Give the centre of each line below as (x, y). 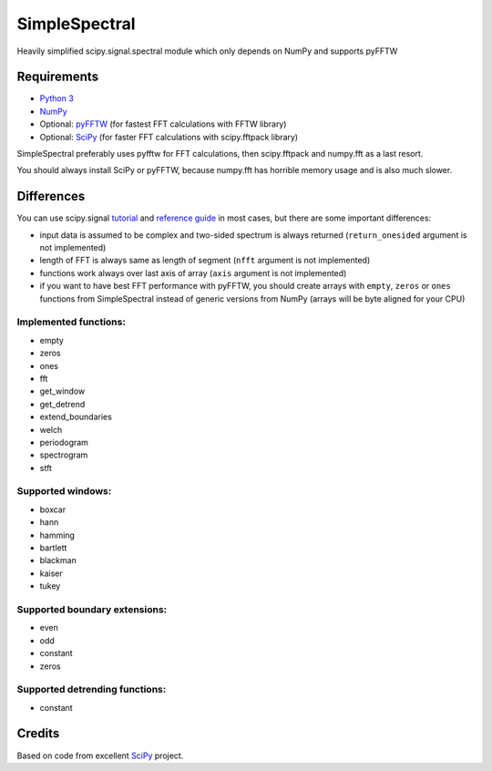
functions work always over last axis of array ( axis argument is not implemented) (193, 272)
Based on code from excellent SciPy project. (100, 756)
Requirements (58, 77)
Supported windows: (64, 491)
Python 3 (57, 98)
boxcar (53, 509)
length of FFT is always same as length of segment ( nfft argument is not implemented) (205, 261)
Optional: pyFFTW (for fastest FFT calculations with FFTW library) (163, 124)
